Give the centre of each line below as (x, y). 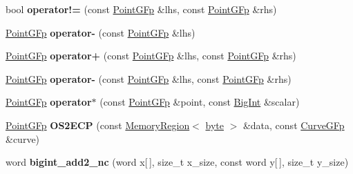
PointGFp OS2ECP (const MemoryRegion (98, 125)
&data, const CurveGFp (294, 125)
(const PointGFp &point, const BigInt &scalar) (200, 102)
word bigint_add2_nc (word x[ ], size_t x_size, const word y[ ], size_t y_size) (177, 162)
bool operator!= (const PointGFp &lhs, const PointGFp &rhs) (141, 9)
